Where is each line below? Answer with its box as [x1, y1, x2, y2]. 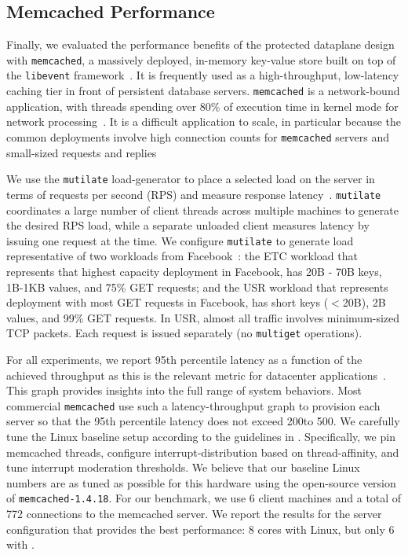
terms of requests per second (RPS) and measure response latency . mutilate [6, 186, 381, 202]
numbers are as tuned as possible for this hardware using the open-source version [6, 474, 396, 491]
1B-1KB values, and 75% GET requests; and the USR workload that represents [6, 278, 388, 295]
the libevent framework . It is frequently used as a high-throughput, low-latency [6, 67, 399, 83]
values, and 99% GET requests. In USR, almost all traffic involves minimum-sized [6, 309, 400, 325]
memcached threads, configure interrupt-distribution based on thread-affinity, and [6, 443, 399, 460]
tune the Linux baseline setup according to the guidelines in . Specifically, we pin [6, 428, 395, 445]
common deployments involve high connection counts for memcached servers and [6, 128, 389, 145]
